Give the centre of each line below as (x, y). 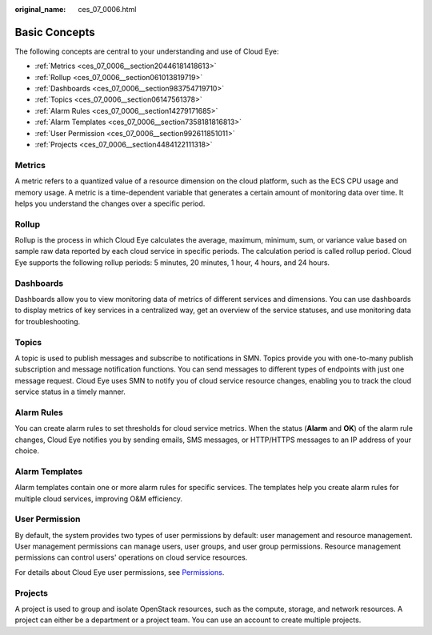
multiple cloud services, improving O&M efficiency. (99, 498)
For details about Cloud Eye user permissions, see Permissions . (120, 572)
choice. (27, 451)
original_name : (40, 9)
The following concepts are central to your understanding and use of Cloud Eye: (147, 51)
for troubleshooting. (48, 321)
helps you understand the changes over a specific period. (110, 203)
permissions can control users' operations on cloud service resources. (131, 557)
